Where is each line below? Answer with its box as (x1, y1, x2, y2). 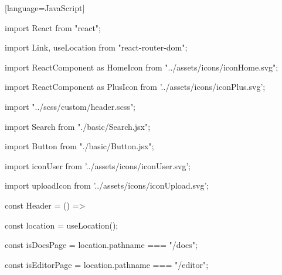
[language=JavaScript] (5, 2, 85, 14)
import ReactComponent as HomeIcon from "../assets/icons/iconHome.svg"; (5, 61, 278, 73)
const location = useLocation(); (5, 219, 118, 231)
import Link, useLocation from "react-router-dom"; (5, 41, 188, 53)
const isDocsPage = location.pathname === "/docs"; (5, 239, 198, 251)
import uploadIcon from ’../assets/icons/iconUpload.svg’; (5, 179, 209, 192)
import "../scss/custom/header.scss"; (5, 100, 136, 112)
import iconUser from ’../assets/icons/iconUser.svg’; (5, 159, 191, 172)
